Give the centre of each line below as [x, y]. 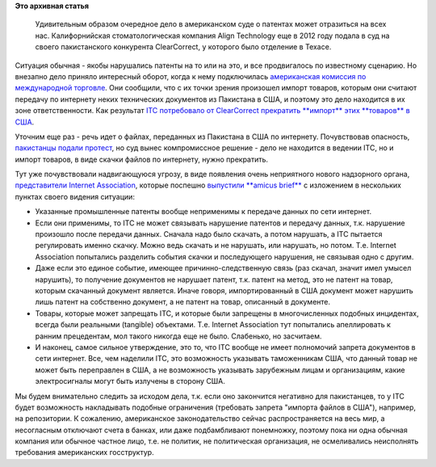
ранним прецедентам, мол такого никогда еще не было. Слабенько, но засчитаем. [178, 336]
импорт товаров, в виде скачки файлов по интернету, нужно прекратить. [142, 159]
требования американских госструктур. [84, 452]
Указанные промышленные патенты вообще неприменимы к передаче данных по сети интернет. [203, 212]
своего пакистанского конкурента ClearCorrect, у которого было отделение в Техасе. [183, 47]
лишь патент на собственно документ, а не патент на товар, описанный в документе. [183, 302]
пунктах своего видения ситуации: [75, 196]
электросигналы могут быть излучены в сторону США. [130, 381]
